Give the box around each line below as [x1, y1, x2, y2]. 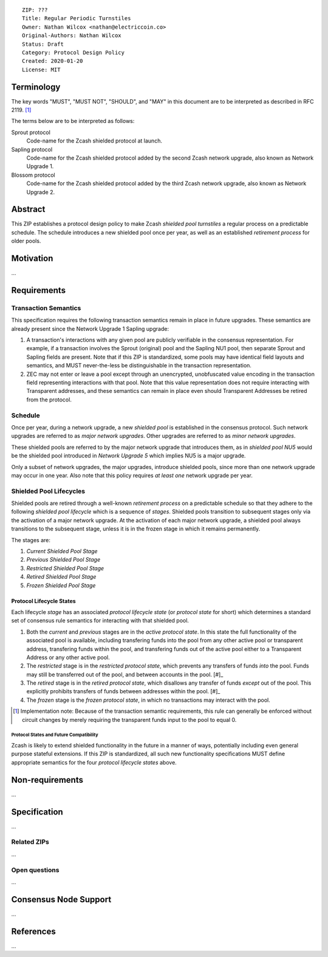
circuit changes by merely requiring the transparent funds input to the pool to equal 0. [22, 716, 237, 723]
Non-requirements [11, 774, 83, 785]
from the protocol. [26, 396, 72, 403]
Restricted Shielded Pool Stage [26, 564, 104, 572]
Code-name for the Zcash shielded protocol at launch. [26, 137, 162, 144]
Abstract [11, 204, 46, 214]
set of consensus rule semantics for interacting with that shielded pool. [11, 617, 190, 624]
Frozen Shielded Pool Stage [26, 582, 96, 589]
